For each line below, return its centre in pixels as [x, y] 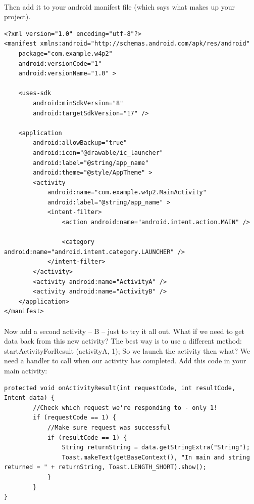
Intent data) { [30, 398]
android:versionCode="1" [60, 64]
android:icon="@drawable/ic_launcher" [98, 153]
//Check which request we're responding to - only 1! [125, 408]
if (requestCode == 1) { [74, 418]
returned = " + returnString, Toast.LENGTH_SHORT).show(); [105, 467]
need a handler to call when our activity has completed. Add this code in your [125, 361]
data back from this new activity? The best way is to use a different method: [123, 341]
